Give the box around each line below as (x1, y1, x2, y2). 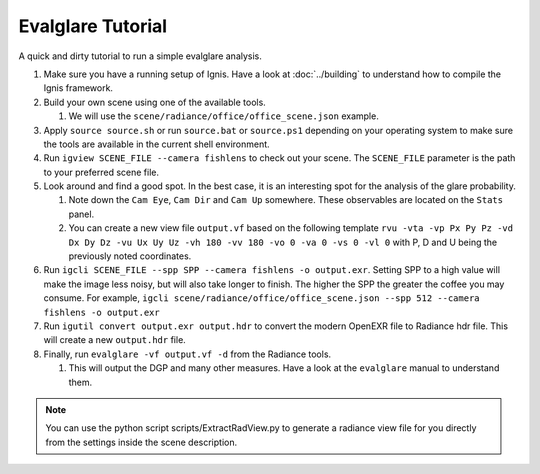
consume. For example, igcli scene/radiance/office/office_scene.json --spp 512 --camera (43, 292, 480, 304)
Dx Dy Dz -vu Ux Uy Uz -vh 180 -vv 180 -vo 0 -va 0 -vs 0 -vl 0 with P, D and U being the (68, 236, 498, 248)
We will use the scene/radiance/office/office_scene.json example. (68, 110, 379, 122)
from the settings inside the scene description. (45, 436, 238, 448)
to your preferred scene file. (43, 166, 160, 178)
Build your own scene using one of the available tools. (43, 96, 267, 108)
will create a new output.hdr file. (43, 334, 187, 346)
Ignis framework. (43, 82, 114, 94)
